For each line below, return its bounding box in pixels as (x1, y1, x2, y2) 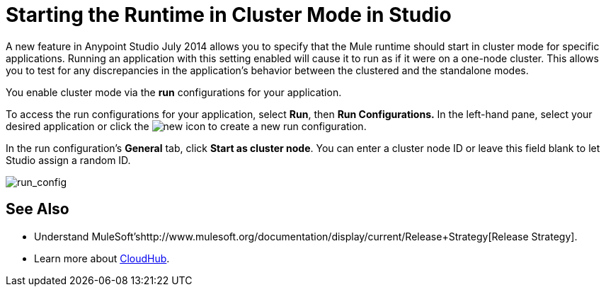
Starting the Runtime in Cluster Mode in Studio (6, 3, 452, 27)
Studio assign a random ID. (6, 153, 131, 166)
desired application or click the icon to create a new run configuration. (6, 119, 367, 132)
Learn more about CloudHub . (34, 252, 170, 264)
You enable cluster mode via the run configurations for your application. (6, 86, 342, 98)
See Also (6, 200, 69, 218)
